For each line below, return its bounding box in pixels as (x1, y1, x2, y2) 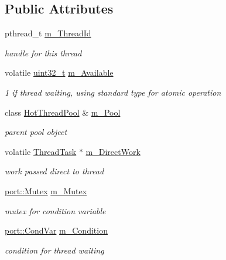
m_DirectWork (85, 145, 141, 157)
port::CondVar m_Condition (5, 224, 108, 237)
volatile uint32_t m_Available (5, 66, 114, 79)
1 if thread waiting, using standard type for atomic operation (5, 86, 221, 98)
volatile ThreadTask (5, 145, 77, 157)
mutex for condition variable (5, 204, 106, 217)
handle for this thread (5, 46, 82, 59)
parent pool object (5, 126, 67, 138)
